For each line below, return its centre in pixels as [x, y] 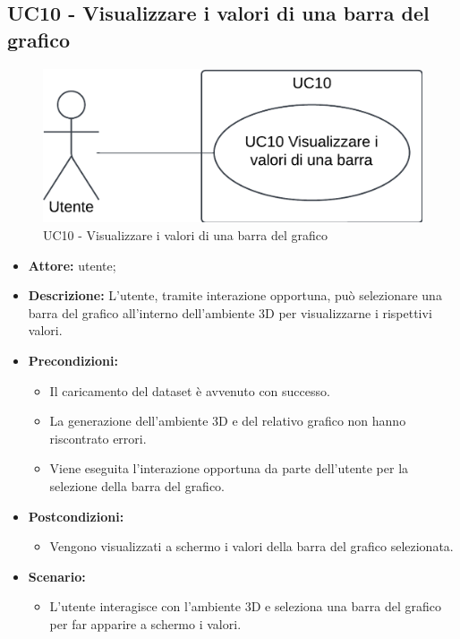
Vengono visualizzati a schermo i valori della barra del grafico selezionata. [251, 546]
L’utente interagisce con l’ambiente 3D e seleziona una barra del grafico [245, 606]
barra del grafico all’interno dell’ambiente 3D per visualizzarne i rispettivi [230, 312]
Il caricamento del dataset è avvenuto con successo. [190, 390]
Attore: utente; [72, 265]
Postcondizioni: [76, 516]
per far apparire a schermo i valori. [145, 623]
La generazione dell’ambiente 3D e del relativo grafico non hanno [228, 421]
